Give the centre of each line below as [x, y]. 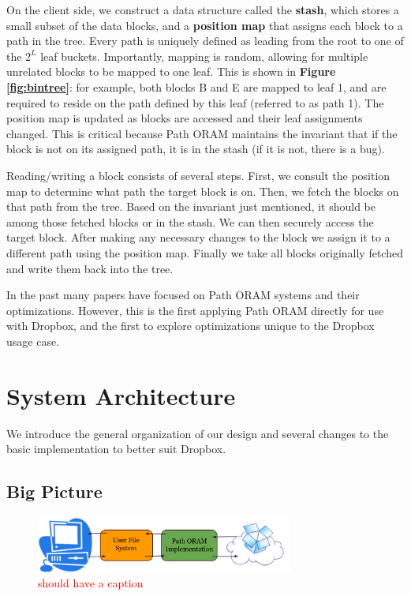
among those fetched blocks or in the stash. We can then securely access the [190, 221]
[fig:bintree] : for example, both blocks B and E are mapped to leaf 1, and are [196, 86]
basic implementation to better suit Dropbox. [116, 449]
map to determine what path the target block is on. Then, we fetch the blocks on [203, 191]
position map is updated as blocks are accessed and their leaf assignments [185, 118]
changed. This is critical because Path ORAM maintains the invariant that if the [202, 133]
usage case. [33, 341]
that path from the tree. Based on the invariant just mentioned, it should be [191, 206]
